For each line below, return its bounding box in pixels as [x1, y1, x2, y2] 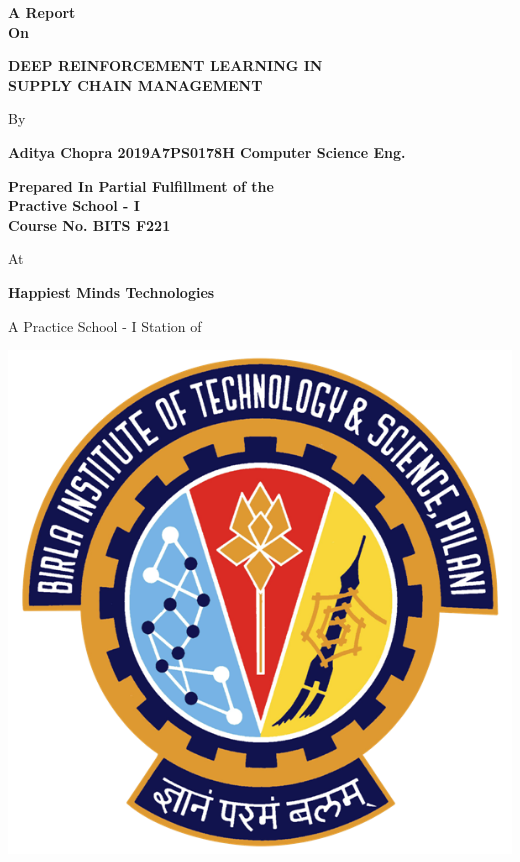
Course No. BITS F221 [8, 214, 171, 235]
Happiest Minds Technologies [8, 281, 215, 302]
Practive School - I [8, 195, 140, 216]
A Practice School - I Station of [8, 315, 202, 336]
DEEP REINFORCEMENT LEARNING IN [8, 55, 323, 76]
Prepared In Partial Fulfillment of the [8, 175, 274, 196]
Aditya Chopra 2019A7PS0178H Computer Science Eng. [8, 141, 406, 162]
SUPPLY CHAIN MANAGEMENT [8, 74, 263, 95]
